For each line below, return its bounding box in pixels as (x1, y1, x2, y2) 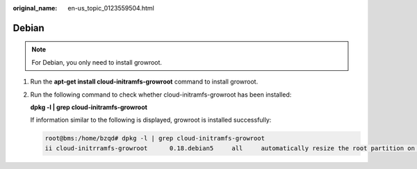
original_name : (13, 4, 58, 12)
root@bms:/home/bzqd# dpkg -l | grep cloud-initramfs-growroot (44, 134, 265, 143)
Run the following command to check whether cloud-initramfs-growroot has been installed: (30, 90, 292, 99)
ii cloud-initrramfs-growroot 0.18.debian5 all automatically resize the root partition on (44, 144, 415, 152)
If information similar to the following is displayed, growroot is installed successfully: (30, 115, 272, 124)
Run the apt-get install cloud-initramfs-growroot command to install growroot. (30, 77, 259, 86)
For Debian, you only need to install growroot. (31, 58, 163, 66)
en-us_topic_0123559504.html (67, 4, 154, 12)
